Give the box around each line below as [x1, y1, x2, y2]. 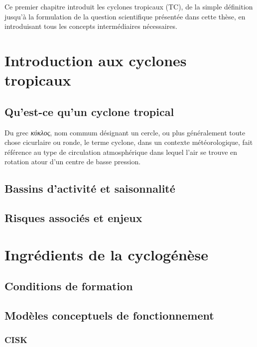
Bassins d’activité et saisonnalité [4, 181, 175, 196]
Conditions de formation [4, 278, 133, 294]
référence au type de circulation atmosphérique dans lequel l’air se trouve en [4, 146, 238, 157]
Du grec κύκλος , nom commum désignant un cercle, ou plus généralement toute [4, 127, 246, 137]
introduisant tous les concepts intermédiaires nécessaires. [4, 21, 177, 31]
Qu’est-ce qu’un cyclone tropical [4, 104, 174, 119]
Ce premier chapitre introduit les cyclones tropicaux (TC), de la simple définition [4, 1, 253, 11]
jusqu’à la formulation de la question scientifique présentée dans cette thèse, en [4, 11, 246, 21]
